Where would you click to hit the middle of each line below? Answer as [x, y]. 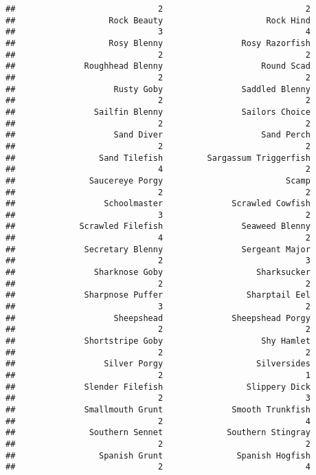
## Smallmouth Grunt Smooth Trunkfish [158, 409]
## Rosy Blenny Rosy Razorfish [158, 43]
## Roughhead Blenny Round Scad [158, 66]
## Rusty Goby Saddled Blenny [158, 89]
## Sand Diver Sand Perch [158, 135]
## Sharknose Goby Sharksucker [158, 273]
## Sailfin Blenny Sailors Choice [158, 112]
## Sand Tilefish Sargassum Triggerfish [158, 158]
